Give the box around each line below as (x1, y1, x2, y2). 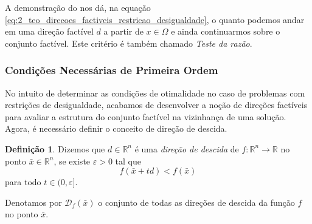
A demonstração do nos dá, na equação (5, 1, 151, 13)
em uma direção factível (5, 25, 94, 38)
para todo (5, 175, 41, 188)
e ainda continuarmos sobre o (171, 25, 280, 38)
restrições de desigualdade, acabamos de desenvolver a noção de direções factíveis (5, 98, 308, 111)
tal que (115, 154, 141, 167)
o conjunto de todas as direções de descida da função (98, 195, 295, 208)
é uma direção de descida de (134, 142, 239, 155)
